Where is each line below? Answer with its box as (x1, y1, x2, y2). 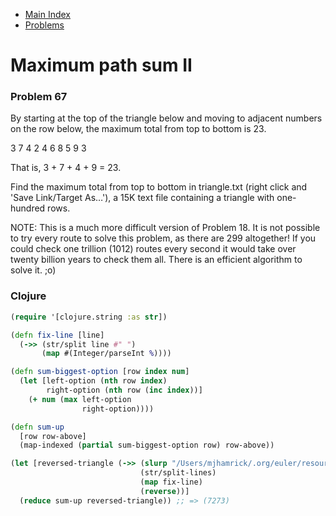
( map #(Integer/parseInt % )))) (41, 349, 172, 359)
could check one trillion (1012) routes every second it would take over (10, 243, 297, 255)
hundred (10, 202, 46, 214)
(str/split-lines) (139, 468, 217, 478)
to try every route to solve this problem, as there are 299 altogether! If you (10, 232, 317, 244)
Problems (24, 19, 65, 31)
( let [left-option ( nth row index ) (19, 376, 168, 386)
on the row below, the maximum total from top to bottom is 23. (10, 123, 267, 135)
